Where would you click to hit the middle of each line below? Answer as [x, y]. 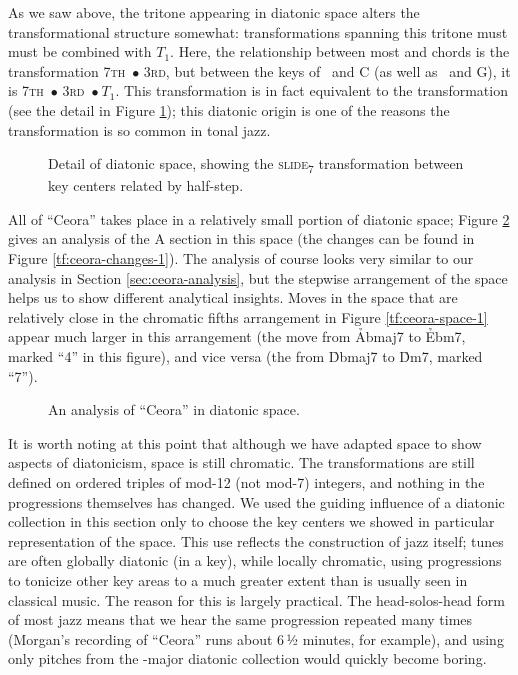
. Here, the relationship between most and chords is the [340, 51]
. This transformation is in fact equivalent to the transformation [311, 90]
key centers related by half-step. [146, 185]
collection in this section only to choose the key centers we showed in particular [251, 521]
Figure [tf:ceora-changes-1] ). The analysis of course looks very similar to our [241, 258]
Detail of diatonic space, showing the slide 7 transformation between [256, 164]
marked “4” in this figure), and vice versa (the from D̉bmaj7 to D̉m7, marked [245, 356]
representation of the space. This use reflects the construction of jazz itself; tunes [256, 540]
